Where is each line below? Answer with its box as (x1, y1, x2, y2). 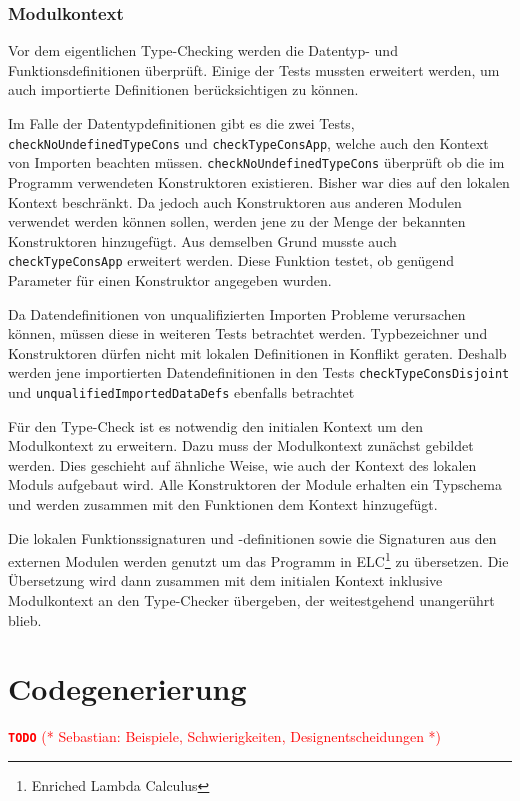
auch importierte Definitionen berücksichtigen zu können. (8, 79, 359, 100)
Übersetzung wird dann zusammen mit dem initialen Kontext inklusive (8, 570, 443, 591)
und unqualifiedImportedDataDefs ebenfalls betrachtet (8, 381, 355, 402)
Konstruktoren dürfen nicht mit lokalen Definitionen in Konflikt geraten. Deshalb (8, 342, 507, 363)
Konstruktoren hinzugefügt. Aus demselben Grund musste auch (8, 230, 397, 251)
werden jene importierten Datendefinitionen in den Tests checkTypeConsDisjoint (8, 362, 510, 383)
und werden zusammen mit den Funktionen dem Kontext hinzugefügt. (8, 494, 438, 514)
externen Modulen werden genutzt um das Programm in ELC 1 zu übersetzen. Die (8, 548, 509, 571)
